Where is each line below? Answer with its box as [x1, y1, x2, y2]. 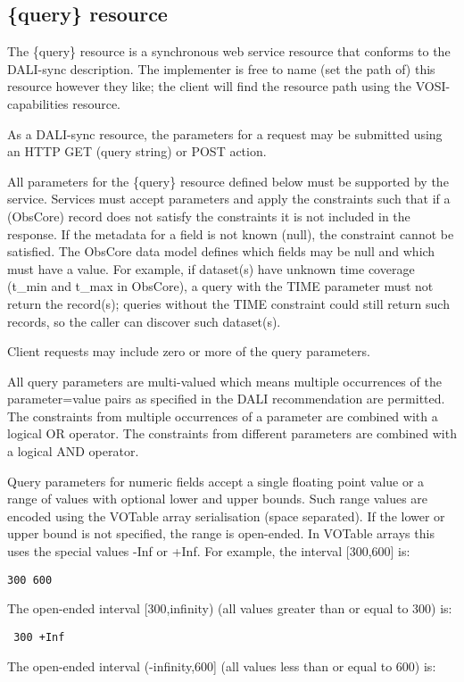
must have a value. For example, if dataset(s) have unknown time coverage [7, 259, 415, 278]
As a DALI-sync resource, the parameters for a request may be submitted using [7, 124, 443, 143]
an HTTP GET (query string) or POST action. [7, 142, 267, 161]
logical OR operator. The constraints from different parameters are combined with [7, 424, 457, 443]
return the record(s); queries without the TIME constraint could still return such [7, 294, 450, 312]
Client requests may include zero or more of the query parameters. [7, 342, 370, 361]
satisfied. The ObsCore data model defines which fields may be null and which [7, 242, 435, 261]
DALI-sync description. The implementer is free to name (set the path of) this [7, 59, 435, 78]
